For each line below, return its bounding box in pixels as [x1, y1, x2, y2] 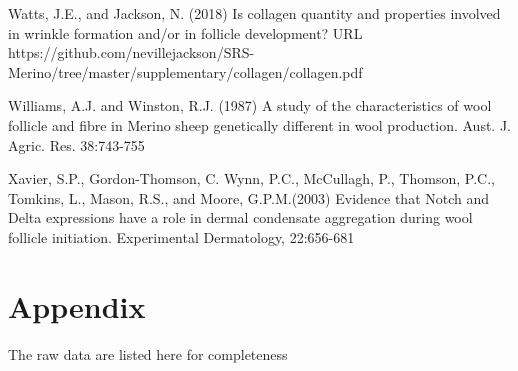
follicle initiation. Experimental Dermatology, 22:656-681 [8, 226, 355, 247]
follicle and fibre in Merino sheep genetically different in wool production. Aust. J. [8, 114, 511, 135]
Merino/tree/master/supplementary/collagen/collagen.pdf [8, 61, 363, 82]
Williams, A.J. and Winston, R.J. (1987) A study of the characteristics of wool [8, 95, 492, 116]
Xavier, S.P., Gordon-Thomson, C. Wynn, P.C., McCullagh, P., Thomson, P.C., [8, 168, 495, 189]
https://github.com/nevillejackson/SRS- [8, 42, 255, 63]
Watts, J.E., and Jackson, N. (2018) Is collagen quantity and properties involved [8, 3, 501, 23]
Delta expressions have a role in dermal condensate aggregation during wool [8, 207, 473, 228]
